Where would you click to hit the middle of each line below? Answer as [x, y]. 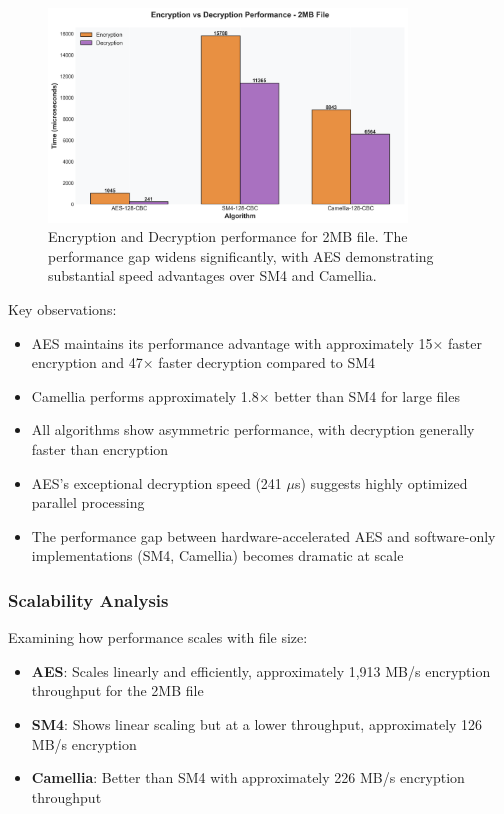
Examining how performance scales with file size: [158, 637]
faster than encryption [100, 449]
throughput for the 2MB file [117, 690]
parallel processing [88, 502]
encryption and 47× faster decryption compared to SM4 [203, 362]
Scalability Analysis [88, 599]
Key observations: [62, 309]
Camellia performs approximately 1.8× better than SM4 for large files [245, 395]
